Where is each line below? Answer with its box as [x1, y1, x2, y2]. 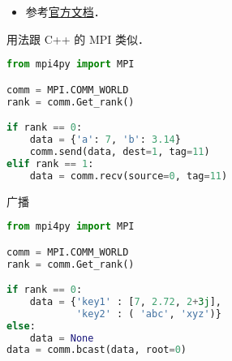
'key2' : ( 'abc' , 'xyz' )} [75, 307, 221, 320]
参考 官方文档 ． [25, 3, 105, 19]
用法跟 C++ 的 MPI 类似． [6, 30, 149, 47]
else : [6, 320, 36, 332]
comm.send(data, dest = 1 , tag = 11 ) [29, 145, 210, 157]
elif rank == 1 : [6, 157, 94, 170]
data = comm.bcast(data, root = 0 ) [6, 344, 187, 356]
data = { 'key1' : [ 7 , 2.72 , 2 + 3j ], [29, 295, 221, 307]
